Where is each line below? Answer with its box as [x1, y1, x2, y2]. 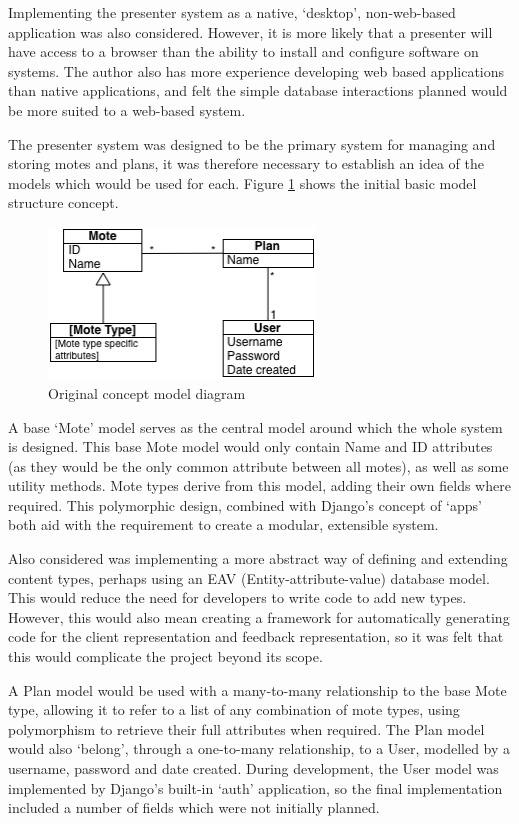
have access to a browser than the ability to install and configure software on [8, 41, 479, 62]
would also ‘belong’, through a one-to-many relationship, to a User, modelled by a [8, 738, 511, 759]
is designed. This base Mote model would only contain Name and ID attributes [8, 436, 493, 457]
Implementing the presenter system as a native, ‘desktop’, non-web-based [8, 2, 456, 22]
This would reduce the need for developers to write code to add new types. [8, 587, 467, 608]
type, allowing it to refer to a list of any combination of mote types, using [8, 699, 460, 720]
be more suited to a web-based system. [8, 99, 246, 120]
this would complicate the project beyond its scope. [8, 646, 323, 667]
